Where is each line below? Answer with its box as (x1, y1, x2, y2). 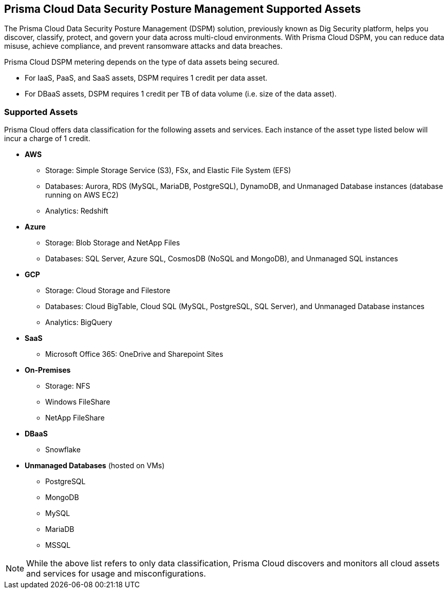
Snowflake (45, 445, 81, 454)
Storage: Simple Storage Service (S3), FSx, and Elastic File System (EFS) (45, 166, 291, 175)
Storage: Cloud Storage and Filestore (45, 286, 171, 295)
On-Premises (25, 366, 71, 375)
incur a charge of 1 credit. (4, 134, 90, 143)
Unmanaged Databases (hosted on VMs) (25, 461, 165, 470)
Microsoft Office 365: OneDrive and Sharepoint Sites (45, 350, 223, 359)
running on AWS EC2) (45, 190, 119, 200)
